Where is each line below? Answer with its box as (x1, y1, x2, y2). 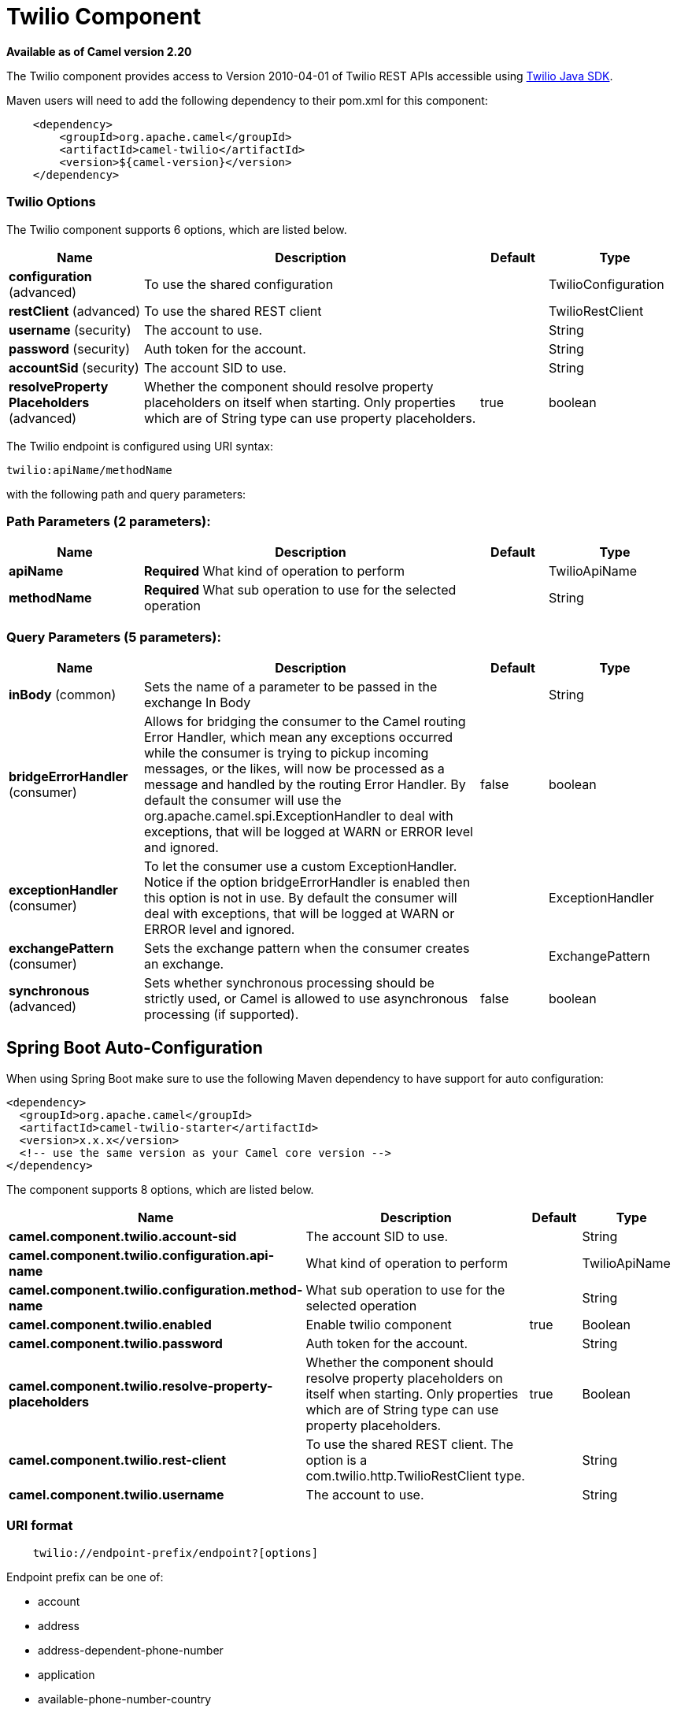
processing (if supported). (144, 1006, 299, 1022)
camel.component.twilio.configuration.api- (9, 1247, 275, 1263)
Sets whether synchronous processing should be (144, 975, 435, 991)
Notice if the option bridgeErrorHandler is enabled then (144, 874, 471, 890)
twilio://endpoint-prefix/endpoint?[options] (32, 1546, 319, 1559)
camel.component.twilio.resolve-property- (9, 1377, 273, 1394)
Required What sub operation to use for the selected (144, 582, 457, 598)
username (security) (9, 321, 131, 338)
